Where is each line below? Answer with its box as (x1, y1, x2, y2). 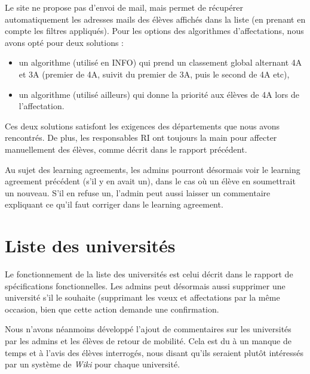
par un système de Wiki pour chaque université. (5, 358, 180, 370)
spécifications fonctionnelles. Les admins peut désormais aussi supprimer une (5, 279, 286, 292)
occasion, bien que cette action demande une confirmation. (5, 302, 219, 315)
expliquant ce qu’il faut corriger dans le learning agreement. (5, 198, 223, 211)
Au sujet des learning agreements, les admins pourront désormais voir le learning (5, 163, 300, 175)
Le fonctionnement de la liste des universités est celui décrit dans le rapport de (5, 268, 293, 280)
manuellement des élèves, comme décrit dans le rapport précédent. (5, 143, 247, 155)
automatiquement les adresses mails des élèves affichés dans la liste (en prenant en (5, 13, 306, 25)
